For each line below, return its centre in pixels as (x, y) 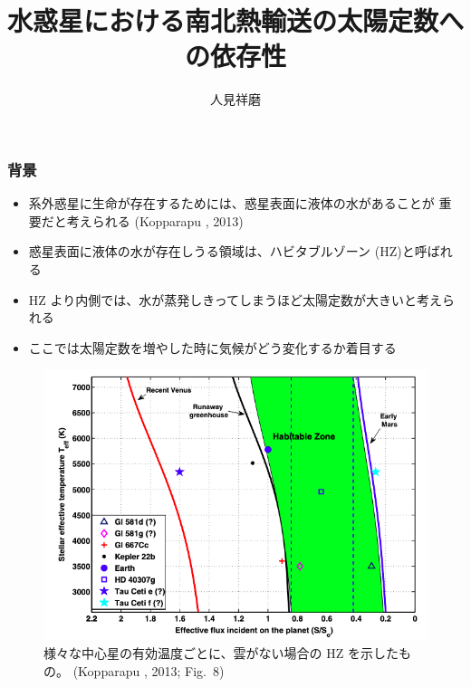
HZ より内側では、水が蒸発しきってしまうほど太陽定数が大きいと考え (235, 299)
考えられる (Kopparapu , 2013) (155, 220)
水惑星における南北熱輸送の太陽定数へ (236, 20)
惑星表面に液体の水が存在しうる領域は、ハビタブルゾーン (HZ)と (221, 251)
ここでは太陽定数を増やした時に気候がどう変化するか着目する (212, 347)
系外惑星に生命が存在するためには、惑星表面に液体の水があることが (231, 203)
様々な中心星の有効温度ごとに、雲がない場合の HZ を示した (221, 653)
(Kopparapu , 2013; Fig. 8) (149, 670)
